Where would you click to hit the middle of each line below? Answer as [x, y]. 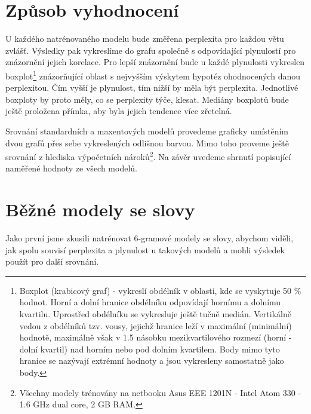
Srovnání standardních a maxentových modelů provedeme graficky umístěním [147, 131]
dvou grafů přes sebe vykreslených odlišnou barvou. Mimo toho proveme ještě [147, 142]
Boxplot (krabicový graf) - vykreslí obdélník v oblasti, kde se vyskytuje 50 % [160, 290]
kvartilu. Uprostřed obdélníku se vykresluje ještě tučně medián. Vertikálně [155, 314]
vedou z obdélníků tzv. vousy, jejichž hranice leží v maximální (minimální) [155, 325]
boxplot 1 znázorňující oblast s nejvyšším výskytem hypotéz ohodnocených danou [153, 75]
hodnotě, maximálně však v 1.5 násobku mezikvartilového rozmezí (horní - [155, 337]
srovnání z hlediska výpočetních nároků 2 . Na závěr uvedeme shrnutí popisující [148, 156]
